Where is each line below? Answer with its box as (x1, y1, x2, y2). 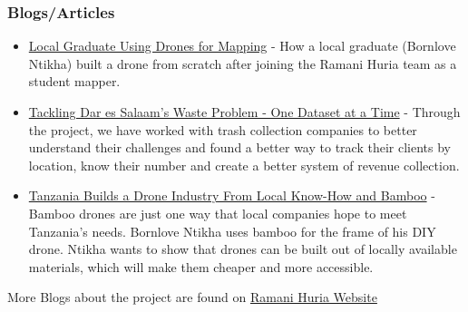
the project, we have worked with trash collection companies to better (28, 120, 417, 139)
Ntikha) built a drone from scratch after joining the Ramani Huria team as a (28, 54, 457, 73)
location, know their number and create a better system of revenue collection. (28, 155, 460, 174)
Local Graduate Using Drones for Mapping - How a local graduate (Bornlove (28, 36, 456, 55)
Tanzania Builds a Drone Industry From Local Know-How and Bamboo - (28, 186, 435, 205)
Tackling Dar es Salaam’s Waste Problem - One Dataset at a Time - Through (28, 102, 461, 121)
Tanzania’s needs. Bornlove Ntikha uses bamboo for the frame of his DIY (28, 221, 436, 240)
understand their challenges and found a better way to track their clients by (28, 138, 451, 157)
